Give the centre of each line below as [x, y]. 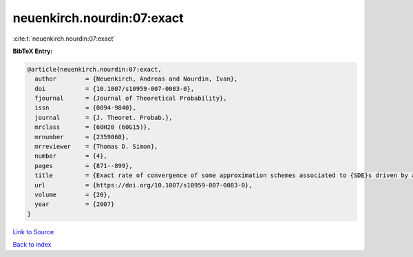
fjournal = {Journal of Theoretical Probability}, [131, 99]
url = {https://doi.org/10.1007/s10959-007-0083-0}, [144, 185]
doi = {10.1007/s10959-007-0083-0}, [115, 89]
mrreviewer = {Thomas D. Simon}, [96, 147]
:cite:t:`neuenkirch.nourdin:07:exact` [64, 39]
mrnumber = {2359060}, [82, 137]
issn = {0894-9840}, [86, 108]
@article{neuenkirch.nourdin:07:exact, [94, 69]
